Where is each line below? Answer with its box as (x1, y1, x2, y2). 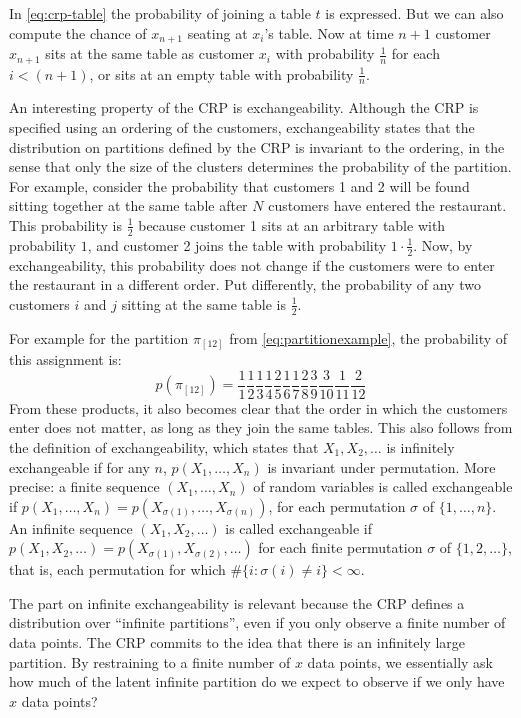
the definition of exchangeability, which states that (9, 436, 319, 457)
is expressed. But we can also (325, 3, 504, 23)
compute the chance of (9, 22, 147, 43)
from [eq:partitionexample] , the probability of (229, 327, 508, 348)
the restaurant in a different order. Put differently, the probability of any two (9, 274, 481, 295)
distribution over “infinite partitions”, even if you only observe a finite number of (9, 612, 506, 633)
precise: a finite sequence (9, 476, 160, 497)
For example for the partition (9, 327, 189, 348)
